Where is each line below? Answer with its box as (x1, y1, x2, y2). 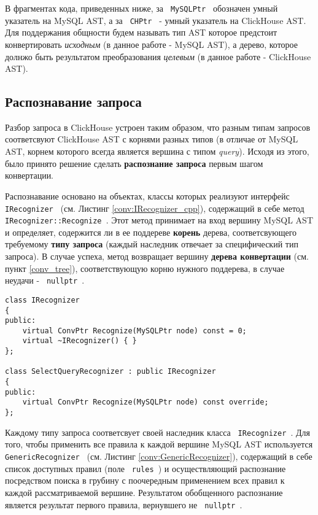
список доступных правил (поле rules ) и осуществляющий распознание (5, 462, 286, 474)
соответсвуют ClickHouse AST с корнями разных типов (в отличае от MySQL (5, 133, 298, 145)
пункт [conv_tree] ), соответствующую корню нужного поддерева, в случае (5, 261, 285, 274)
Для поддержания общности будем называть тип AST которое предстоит (5, 26, 277, 39)
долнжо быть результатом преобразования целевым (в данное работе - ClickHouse (5, 50, 311, 63)
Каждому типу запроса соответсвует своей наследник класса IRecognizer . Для (5, 425, 311, 438)
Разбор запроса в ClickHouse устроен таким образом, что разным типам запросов (5, 120, 311, 133)
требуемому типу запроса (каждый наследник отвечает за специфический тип (5, 238, 298, 250)
